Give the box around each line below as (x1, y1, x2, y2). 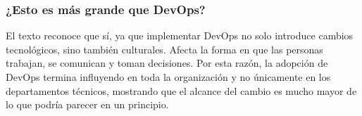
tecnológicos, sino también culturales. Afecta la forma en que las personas (6, 41, 323, 56)
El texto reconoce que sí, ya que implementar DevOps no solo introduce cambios (6, 28, 354, 43)
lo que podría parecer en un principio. (6, 97, 169, 112)
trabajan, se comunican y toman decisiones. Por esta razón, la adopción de (6, 56, 328, 70)
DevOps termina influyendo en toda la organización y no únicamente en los (6, 70, 331, 84)
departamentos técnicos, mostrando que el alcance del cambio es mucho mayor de (6, 83, 357, 98)
